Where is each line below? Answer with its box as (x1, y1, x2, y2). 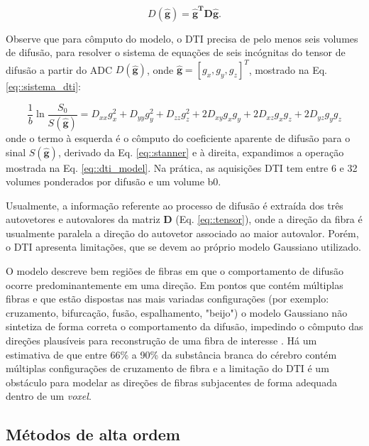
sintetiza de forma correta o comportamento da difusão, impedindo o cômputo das (6, 319, 363, 334)
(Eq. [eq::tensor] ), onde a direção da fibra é (175, 212, 363, 227)
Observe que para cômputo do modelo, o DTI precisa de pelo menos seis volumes (6, 31, 358, 45)
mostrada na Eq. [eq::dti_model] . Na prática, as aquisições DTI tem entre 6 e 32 (6, 160, 358, 175)
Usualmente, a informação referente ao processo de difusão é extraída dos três (6, 197, 343, 212)
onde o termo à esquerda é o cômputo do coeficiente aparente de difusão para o (6, 130, 351, 145)
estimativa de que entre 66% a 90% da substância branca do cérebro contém (6, 347, 337, 361)
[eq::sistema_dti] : (6, 79, 81, 94)
